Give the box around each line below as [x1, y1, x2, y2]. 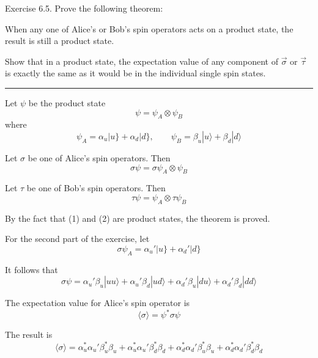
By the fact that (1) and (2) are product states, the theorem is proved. [5, 211, 270, 224]
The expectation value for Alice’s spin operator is [5, 296, 190, 309]
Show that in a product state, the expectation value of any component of [5, 54, 278, 67]
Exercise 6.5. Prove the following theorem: [5, 2, 163, 14]
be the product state [28, 96, 106, 109]
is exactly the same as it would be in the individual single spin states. [5, 67, 266, 79]
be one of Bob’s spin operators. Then [26, 181, 166, 194]
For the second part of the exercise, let [5, 232, 150, 245]
